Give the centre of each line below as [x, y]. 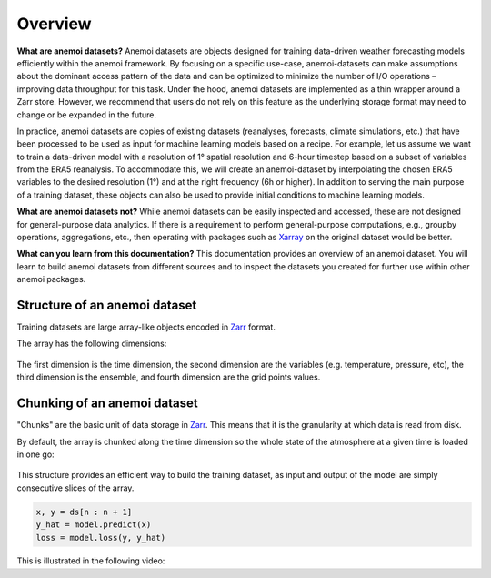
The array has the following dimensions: [92, 344]
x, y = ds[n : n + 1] [84, 512]
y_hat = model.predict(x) [94, 525]
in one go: [35, 454]
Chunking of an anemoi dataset [108, 404]
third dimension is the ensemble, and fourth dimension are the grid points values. [169, 377]
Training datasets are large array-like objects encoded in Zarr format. [146, 327]
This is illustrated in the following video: [91, 561]
